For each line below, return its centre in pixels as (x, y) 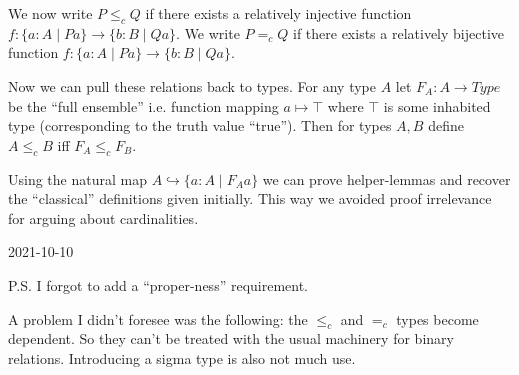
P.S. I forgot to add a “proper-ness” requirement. (158, 284)
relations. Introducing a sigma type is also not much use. (182, 357)
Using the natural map (77, 178)
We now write (50, 13)
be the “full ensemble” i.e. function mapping (143, 105)
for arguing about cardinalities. (103, 217)
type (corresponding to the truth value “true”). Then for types (200, 125)
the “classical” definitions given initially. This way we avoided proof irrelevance (250, 198)
